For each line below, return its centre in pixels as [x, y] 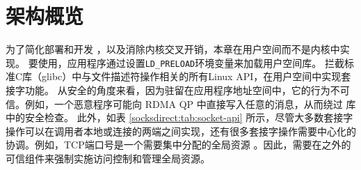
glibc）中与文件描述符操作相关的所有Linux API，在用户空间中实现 [192, 76]
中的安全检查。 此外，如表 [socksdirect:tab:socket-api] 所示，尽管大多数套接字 [179, 117]
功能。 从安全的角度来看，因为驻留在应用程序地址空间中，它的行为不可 [187, 90]
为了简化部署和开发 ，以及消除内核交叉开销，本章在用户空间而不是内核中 [173, 49]
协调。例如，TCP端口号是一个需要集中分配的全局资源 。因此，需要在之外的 [178, 145]
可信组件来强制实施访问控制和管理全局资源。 [108, 158]
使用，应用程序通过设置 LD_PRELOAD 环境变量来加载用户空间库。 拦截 [191, 62]
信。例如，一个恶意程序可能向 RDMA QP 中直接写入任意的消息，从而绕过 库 [181, 103]
